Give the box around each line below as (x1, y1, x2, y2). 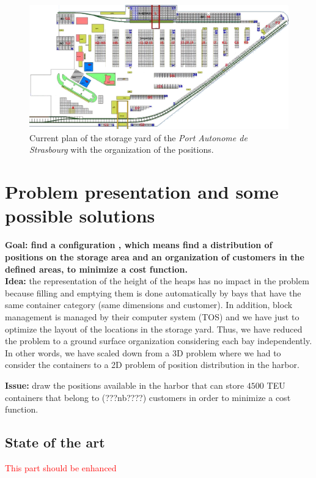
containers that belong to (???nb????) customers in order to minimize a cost (5, 391, 291, 403)
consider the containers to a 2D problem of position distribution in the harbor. (5, 358, 299, 371)
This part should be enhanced (5, 461, 117, 474)
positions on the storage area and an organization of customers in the (5, 250, 304, 263)
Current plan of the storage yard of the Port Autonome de (29, 131, 248, 144)
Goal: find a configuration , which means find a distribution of (5, 238, 273, 251)
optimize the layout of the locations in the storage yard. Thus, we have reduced (5, 322, 303, 335)
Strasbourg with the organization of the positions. (29, 143, 214, 156)
